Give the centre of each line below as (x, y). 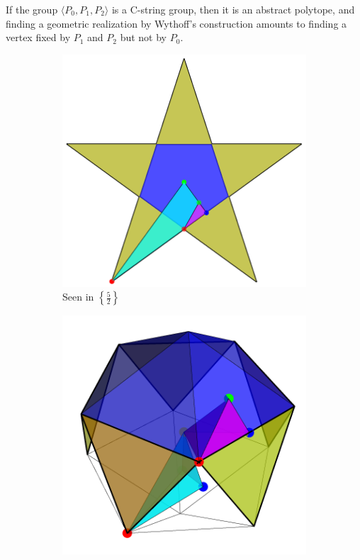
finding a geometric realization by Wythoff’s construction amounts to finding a (176, 23)
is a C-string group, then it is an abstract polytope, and (233, 9)
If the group (32, 9)
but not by (144, 37)
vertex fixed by (38, 37)
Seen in (78, 297)
